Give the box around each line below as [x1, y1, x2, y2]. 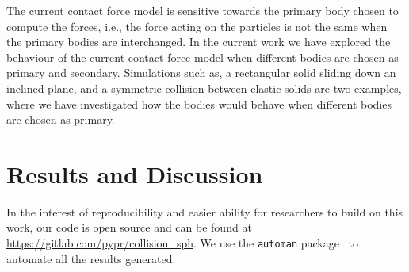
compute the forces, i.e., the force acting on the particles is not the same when [6, 17, 388, 34]
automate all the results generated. [6, 250, 176, 266]
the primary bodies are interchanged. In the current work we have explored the [6, 33, 391, 50]
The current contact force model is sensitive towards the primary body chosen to [6, 2, 399, 18]
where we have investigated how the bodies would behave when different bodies [6, 95, 392, 112]
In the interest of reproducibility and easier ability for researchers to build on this [6, 203, 403, 220]
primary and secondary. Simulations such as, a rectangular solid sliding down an [6, 64, 396, 81]
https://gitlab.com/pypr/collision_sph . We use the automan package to [6, 235, 359, 251]
